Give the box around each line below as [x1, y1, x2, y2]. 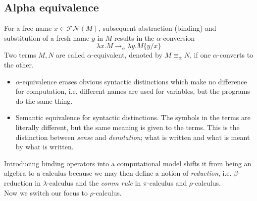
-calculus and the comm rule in [47, 177, 141, 188]
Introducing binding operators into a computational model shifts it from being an [4, 158, 252, 168]
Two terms [4, 50, 36, 60]
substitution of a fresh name [4, 32, 90, 43]
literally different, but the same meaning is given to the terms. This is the [15, 122, 240, 132]
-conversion [160, 32, 195, 43]
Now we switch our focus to [4, 187, 88, 198]
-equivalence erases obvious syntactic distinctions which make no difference [20, 76, 247, 86]
